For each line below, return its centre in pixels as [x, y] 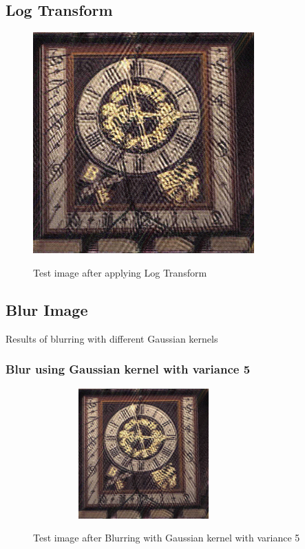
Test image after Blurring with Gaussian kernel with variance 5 [167, 538]
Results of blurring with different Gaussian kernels [112, 338]
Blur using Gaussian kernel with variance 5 [128, 369]
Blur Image [47, 310]
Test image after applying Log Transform [120, 273]
